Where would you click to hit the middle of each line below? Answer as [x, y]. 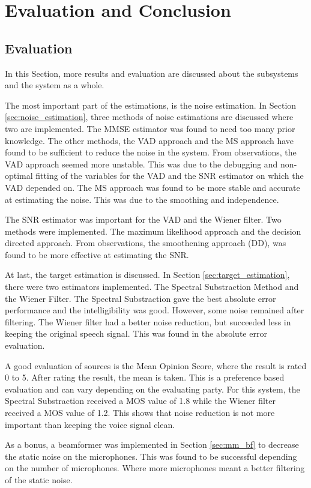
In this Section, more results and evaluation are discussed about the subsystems [152, 73]
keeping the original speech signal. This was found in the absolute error [136, 333]
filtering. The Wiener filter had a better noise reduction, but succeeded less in [148, 321]
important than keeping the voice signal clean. [90, 424]
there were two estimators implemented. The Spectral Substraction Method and [152, 287]
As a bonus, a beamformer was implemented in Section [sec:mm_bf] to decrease [152, 444]
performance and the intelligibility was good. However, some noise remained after [155, 310]
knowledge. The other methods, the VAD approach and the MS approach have [149, 140]
